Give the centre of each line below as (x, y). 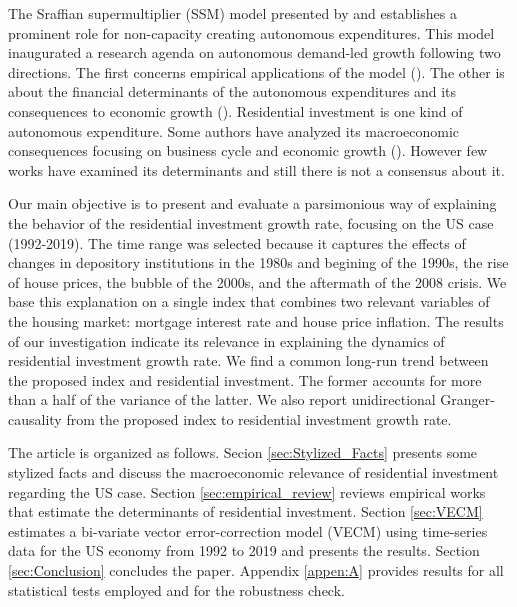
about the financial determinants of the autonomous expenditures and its (232, 91)
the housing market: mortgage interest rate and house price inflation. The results (256, 320)
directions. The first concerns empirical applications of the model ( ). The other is (256, 71)
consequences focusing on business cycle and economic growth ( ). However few (248, 150)
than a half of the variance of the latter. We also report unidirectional (222, 399)
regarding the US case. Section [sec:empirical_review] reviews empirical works (247, 491)
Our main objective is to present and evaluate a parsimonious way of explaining (252, 203)
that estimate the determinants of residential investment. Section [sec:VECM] (245, 511)
